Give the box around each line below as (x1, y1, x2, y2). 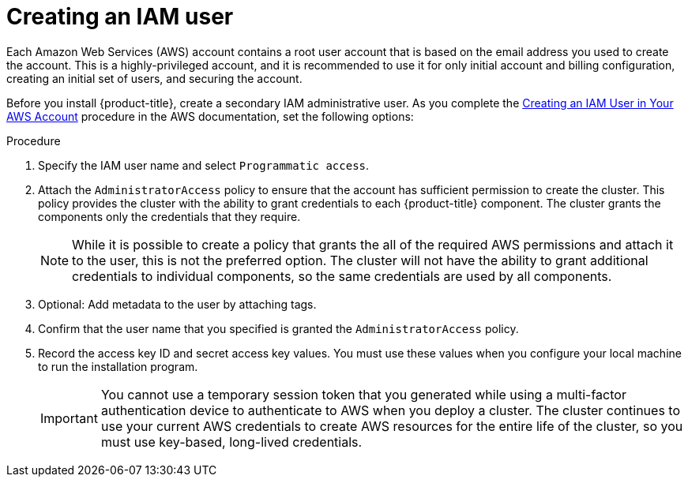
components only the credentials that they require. (38, 209, 301, 223)
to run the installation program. (38, 359, 198, 373)
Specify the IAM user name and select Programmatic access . (38, 158, 370, 172)
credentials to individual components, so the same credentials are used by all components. (72, 268, 612, 284)
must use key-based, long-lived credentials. (100, 433, 363, 450)
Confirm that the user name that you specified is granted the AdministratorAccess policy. (38, 321, 519, 335)
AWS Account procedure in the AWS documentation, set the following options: (6, 109, 414, 123)
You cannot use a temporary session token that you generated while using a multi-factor (100, 386, 626, 402)
